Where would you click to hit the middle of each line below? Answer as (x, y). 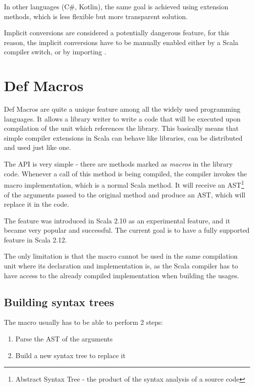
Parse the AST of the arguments (64, 339)
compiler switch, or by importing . (55, 52)
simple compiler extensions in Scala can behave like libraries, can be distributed (123, 137)
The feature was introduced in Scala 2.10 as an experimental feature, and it (117, 220)
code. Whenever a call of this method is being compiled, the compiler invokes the (126, 173)
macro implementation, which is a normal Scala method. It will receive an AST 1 (124, 184)
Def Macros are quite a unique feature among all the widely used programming (122, 109)
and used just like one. (38, 147)
